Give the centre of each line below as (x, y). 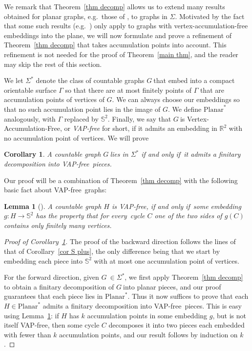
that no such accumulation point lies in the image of (82, 109)
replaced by (81, 118)
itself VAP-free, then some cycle (52, 325)
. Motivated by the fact (210, 16)
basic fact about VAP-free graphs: (55, 190)
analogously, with (30, 118)
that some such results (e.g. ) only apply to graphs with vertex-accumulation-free (126, 26)
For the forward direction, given (52, 277)
